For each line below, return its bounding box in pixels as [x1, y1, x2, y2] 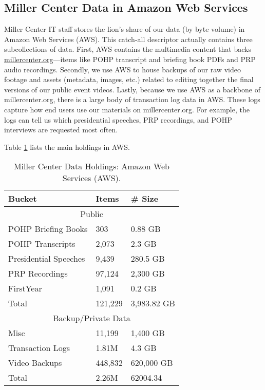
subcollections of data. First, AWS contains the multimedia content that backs [4, 44, 251, 54]
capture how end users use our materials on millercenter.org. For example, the [4, 104, 250, 114]
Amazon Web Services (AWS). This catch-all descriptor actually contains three [4, 33, 253, 44]
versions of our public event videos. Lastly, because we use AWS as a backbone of [4, 84, 260, 94]
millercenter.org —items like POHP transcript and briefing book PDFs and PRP [4, 53, 256, 64]
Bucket [8, 192, 37, 205]
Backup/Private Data [53, 312, 130, 324]
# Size [130, 192, 159, 205]
